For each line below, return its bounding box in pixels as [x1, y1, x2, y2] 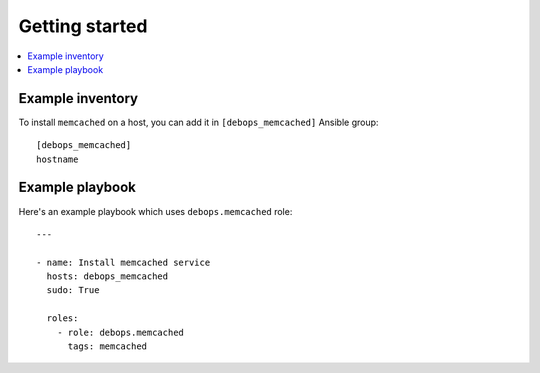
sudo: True [46, 285, 100, 296]
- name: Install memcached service [36, 256, 211, 268]
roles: [46, 313, 79, 324]
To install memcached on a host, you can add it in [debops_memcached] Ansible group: [18, 116, 379, 128]
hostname [36, 153, 79, 165]
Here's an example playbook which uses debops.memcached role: [18, 205, 293, 217]
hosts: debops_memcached [46, 271, 169, 282]
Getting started [18, 15, 148, 37]
